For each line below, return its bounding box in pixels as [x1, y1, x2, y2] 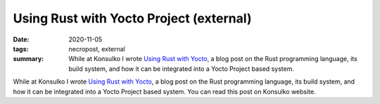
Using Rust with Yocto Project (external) [13, 11, 252, 26]
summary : [13, 55, 44, 63]
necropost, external [68, 44, 126, 53]
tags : [13, 44, 29, 53]
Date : [13, 35, 30, 44]
